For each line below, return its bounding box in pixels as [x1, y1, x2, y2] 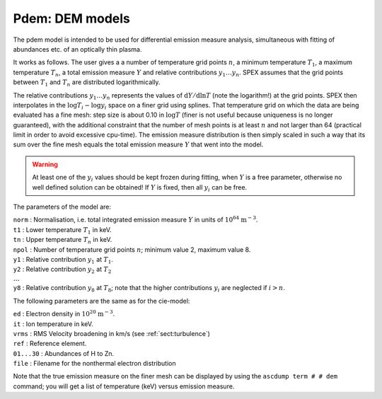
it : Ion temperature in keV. [13, 319, 93, 328]
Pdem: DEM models [13, 11, 131, 26]
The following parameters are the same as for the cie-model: [13, 296, 190, 305]
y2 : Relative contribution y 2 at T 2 [13, 265, 112, 275]
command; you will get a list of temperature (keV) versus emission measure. [13, 382, 235, 391]
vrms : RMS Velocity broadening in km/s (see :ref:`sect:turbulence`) [13, 329, 210, 337]
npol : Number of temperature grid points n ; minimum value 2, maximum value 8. [13, 245, 251, 254]
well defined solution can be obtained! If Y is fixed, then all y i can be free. [32, 183, 248, 193]
